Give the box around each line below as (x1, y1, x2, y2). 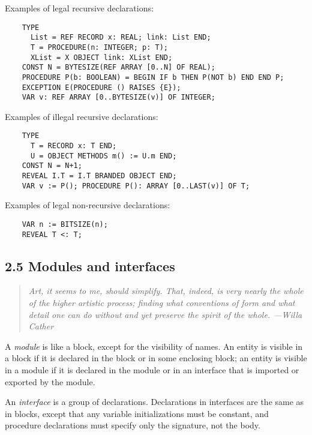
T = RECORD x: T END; (30, 142, 117, 151)
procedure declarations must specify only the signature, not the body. (5, 419, 260, 431)
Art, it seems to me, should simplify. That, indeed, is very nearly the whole (28, 284, 304, 297)
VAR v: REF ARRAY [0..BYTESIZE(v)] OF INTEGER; (22, 93, 215, 102)
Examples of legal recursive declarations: (5, 2, 154, 14)
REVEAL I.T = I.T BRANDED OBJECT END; (22, 172, 177, 181)
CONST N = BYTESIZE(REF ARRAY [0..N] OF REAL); (22, 63, 215, 72)
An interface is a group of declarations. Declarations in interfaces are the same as (5, 395, 304, 408)
